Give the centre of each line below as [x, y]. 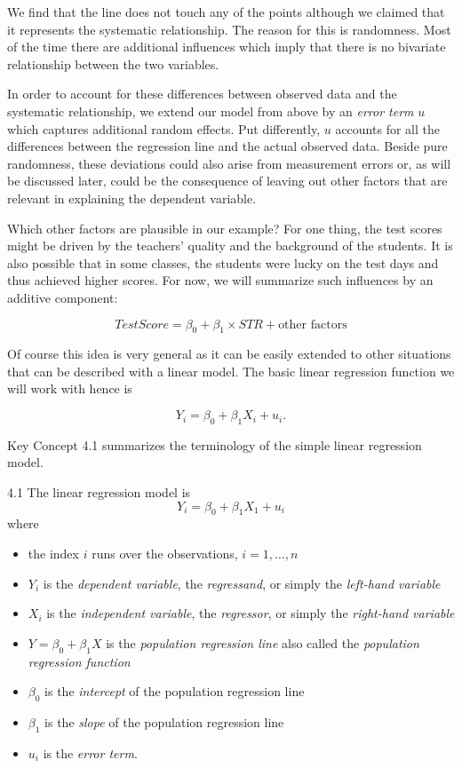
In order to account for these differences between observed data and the [202, 94]
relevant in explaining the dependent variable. [132, 198]
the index [53, 554]
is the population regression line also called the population [263, 642]
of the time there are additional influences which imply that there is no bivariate [227, 47]
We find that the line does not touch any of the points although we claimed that [226, 12]
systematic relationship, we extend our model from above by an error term [211, 111]
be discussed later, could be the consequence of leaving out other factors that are [227, 181]
